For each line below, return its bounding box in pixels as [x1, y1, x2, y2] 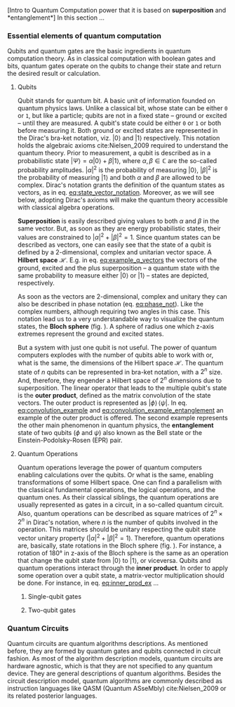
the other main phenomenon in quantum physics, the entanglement [17, 421, 214, 429]
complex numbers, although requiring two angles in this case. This [17, 307, 210, 316]
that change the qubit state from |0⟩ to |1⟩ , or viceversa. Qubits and [17, 556, 211, 564]
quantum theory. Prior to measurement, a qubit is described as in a [17, 149, 211, 157]
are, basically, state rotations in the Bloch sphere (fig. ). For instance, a [17, 541, 222, 550]
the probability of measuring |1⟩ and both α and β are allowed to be [17, 173, 211, 181]
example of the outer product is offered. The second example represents [17, 413, 228, 422]
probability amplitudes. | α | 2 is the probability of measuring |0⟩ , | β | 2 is [17, 164, 218, 174]
